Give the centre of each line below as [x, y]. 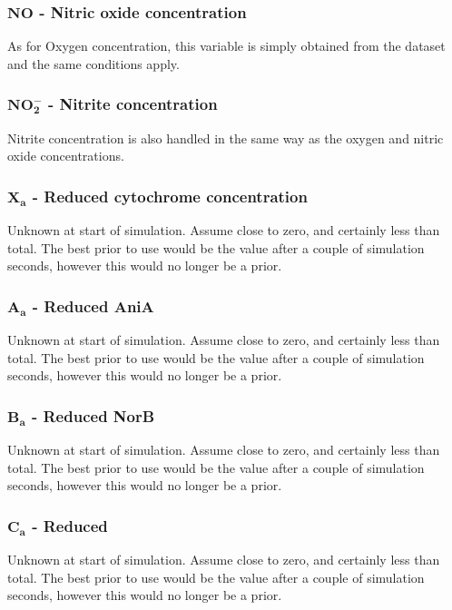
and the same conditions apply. [93, 63]
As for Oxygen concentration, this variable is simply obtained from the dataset [226, 46]
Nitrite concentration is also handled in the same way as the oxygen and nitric [226, 138]
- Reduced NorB [93, 415]
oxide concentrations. [66, 156]
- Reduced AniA [93, 305]
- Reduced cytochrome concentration [170, 196]
